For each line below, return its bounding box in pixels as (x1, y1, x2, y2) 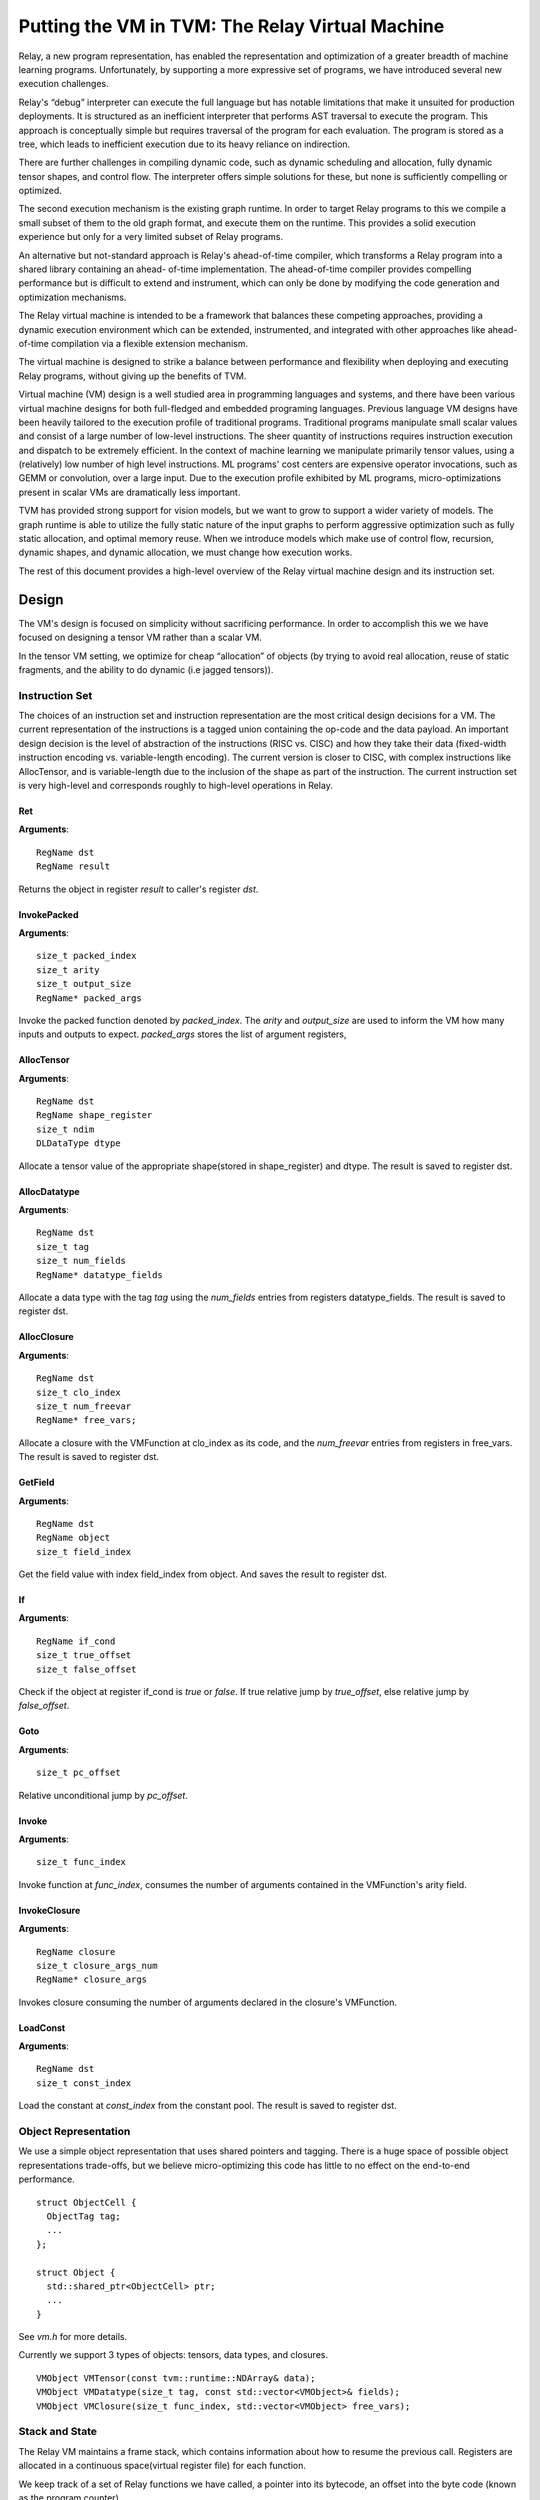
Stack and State (18, 2425, 97, 2439)
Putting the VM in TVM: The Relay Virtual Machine (18, 15, 445, 37)
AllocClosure (18, 1331, 74, 1343)
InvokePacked (18, 908, 79, 920)
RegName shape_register (36, 1110, 153, 1121)
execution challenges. (18, 78, 109, 90)
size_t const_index (36, 2077, 132, 2089)
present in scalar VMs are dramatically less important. (18, 486, 241, 498)
